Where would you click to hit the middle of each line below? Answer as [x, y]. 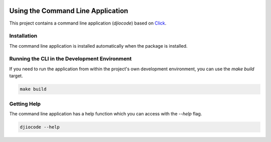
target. [16, 76]
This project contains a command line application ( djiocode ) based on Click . [88, 23]
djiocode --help [40, 127]
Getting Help [25, 104]
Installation [23, 36]
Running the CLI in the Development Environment [71, 59]
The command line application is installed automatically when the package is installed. [98, 46]
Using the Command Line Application [69, 11]
